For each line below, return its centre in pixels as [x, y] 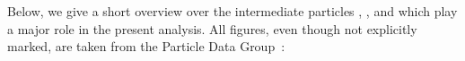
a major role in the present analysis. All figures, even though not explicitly [212, 28]
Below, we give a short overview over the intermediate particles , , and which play [232, 11]
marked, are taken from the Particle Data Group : [146, 46]
